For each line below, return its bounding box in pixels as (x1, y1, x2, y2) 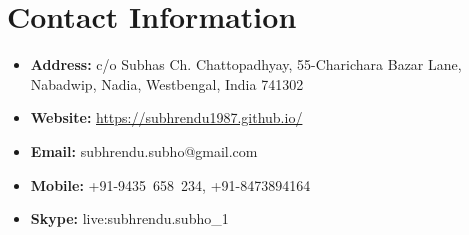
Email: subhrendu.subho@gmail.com (30, 140, 258, 161)
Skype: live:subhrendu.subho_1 (30, 208, 229, 229)
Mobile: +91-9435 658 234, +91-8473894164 (30, 174, 311, 195)
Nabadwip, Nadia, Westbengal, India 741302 (30, 73, 304, 94)
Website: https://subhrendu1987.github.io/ (30, 107, 303, 128)
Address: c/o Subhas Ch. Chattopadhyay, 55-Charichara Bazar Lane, (30, 54, 462, 75)
